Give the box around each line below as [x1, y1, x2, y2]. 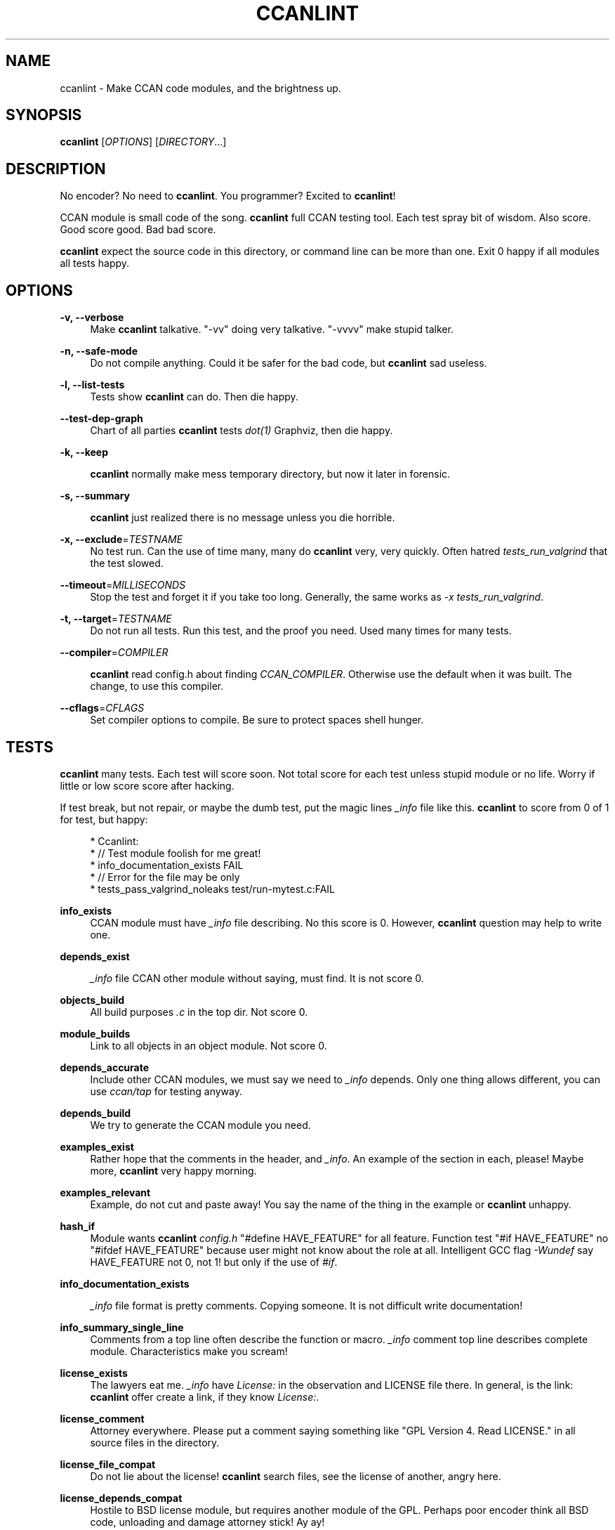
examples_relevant [60, 1186, 151, 1198]
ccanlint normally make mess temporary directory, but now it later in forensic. [90, 468, 451, 480]
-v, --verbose [60, 311, 124, 324]
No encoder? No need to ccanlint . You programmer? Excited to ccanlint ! [60, 190, 396, 202]
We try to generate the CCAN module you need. [90, 1118, 311, 1131]
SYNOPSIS [6, 106, 82, 124]
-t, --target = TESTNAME [60, 613, 172, 625]
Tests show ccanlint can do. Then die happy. [90, 391, 298, 403]
